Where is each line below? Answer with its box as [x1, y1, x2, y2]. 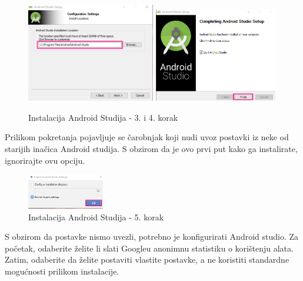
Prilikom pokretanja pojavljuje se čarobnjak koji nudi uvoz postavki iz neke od [5, 131, 289, 143]
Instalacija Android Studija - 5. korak [28, 210, 164, 223]
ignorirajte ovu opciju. [5, 154, 85, 166]
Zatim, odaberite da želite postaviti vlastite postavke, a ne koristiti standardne [5, 253, 289, 266]
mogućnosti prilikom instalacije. [5, 265, 119, 277]
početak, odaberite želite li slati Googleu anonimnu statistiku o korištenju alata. [5, 242, 294, 254]
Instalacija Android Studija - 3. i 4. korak [28, 111, 178, 123]
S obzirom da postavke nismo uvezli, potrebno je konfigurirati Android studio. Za [5, 230, 299, 243]
